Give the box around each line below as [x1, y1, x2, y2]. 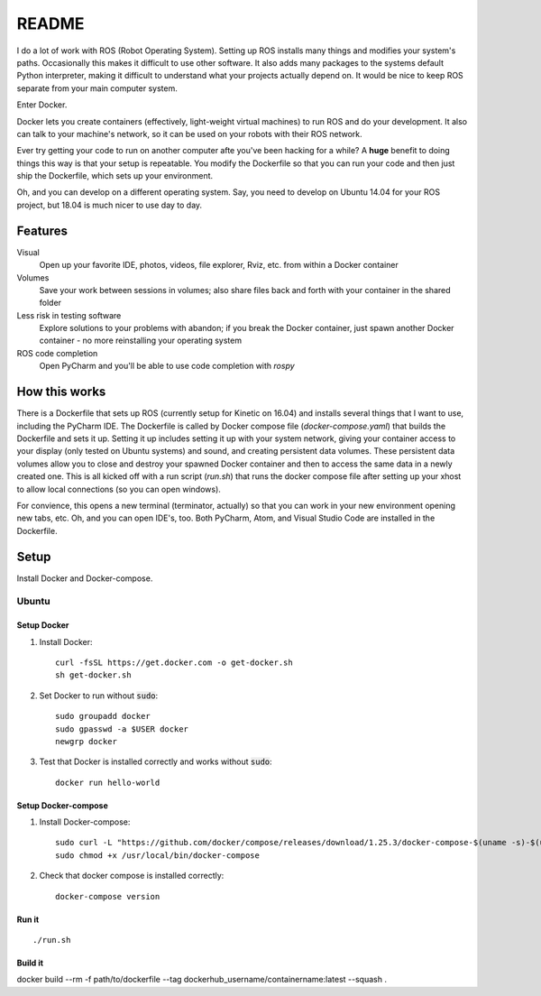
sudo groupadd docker [55, 711, 151, 722]
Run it [16, 914, 40, 925]
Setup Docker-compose [16, 799, 108, 811]
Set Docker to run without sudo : [39, 690, 159, 701]
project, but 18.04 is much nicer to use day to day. [16, 199, 203, 210]
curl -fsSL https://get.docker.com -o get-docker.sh [55, 657, 293, 668]
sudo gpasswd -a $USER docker [55, 724, 189, 734]
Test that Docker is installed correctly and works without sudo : [39, 756, 272, 767]
